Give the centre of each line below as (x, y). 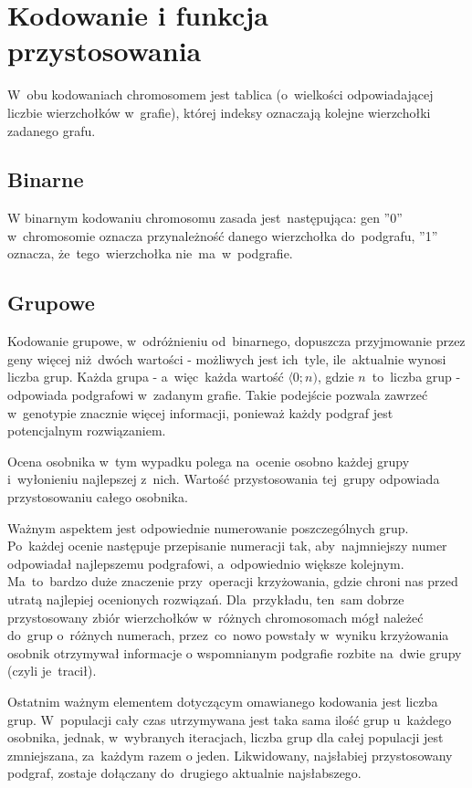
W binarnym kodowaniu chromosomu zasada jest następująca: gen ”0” (205, 218)
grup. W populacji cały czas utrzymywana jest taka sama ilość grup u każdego (230, 719)
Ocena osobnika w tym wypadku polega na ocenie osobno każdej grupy (209, 461)
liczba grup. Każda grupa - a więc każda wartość (146, 377)
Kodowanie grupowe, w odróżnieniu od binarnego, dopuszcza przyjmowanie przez (236, 341)
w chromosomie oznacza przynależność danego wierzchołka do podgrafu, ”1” (223, 235)
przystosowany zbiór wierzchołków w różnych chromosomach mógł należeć (215, 617)
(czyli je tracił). (52, 671)
